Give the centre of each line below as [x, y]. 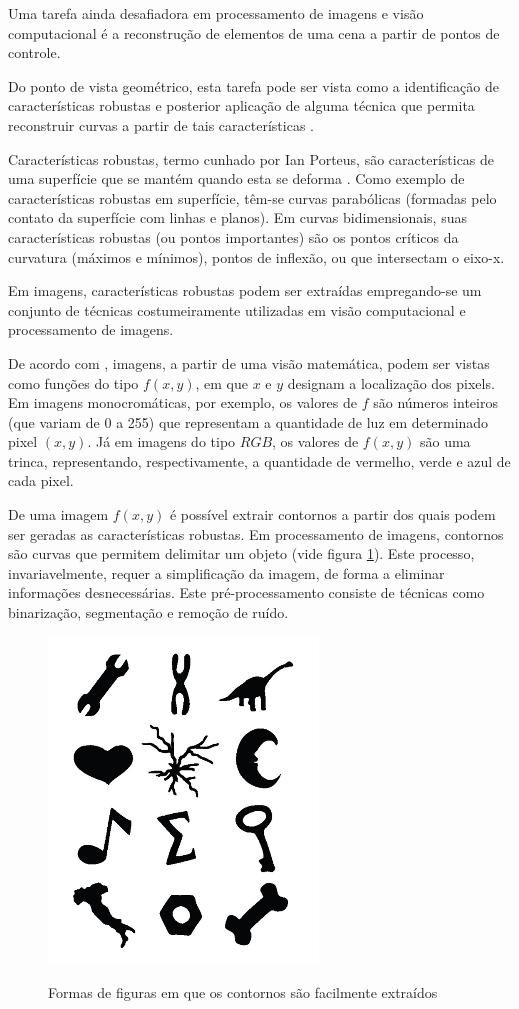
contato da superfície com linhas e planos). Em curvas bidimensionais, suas [237, 217]
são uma [445, 441]
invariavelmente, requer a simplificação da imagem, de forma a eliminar [226, 572]
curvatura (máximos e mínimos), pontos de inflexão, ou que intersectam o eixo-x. [256, 256]
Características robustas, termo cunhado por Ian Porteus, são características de [251, 158]
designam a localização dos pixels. [391, 382]
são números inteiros [435, 402]
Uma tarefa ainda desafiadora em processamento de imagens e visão [216, 13]
